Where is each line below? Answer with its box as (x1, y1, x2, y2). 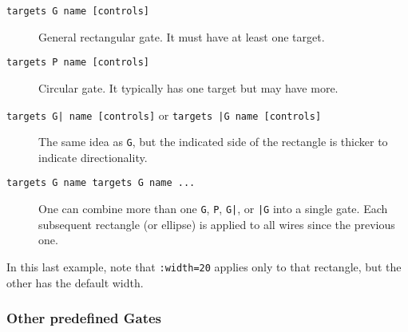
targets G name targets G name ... (6, 177, 196, 189)
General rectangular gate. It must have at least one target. (38, 28, 325, 45)
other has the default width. (6, 274, 144, 290)
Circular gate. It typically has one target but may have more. (38, 79, 339, 96)
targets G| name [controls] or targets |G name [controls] (6, 106, 322, 123)
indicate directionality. (38, 148, 148, 165)
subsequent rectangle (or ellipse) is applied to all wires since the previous (38, 215, 395, 232)
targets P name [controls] (6, 57, 149, 69)
